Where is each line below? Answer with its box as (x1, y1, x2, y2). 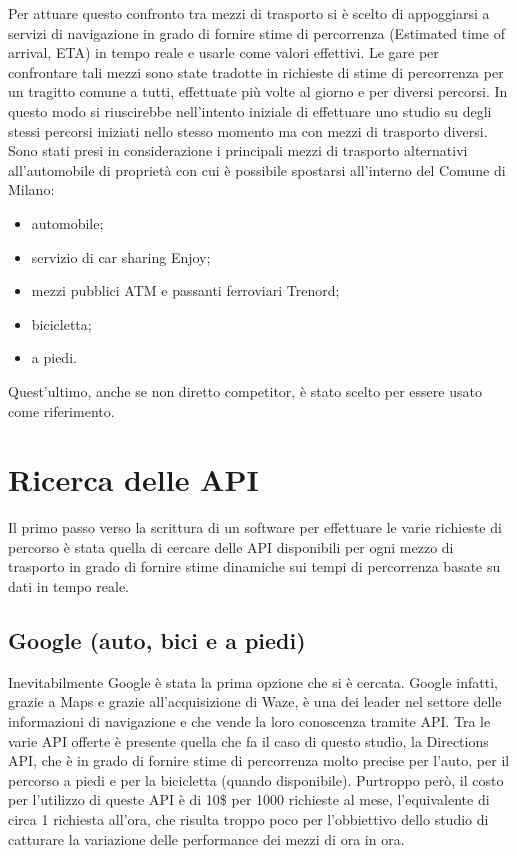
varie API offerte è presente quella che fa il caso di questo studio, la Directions (8, 730, 489, 751)
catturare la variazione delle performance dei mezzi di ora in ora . (8, 828, 405, 849)
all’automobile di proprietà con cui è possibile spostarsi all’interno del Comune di (8, 159, 506, 180)
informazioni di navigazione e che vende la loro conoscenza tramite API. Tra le (8, 710, 491, 731)
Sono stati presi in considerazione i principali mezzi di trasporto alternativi (8, 140, 468, 161)
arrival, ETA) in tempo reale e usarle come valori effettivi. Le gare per (8, 42, 439, 63)
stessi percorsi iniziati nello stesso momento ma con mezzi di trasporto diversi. (8, 120, 488, 141)
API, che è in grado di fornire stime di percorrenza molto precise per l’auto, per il (8, 750, 510, 771)
